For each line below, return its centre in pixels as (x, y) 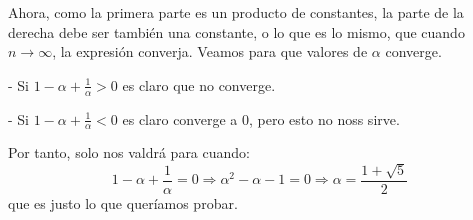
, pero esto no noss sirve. (324, 118)
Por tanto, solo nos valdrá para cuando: (129, 152)
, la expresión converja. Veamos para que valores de (210, 51)
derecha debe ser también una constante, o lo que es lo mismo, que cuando (236, 31)
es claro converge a (180, 118)
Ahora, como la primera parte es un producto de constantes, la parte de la (236, 12)
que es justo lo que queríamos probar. (123, 202)
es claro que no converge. (199, 84)
